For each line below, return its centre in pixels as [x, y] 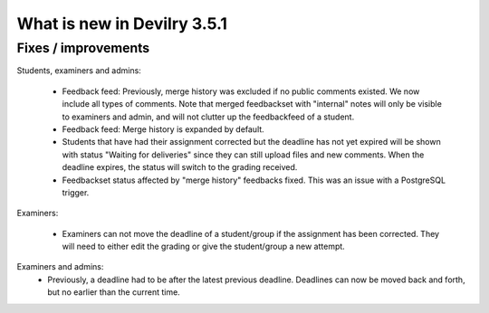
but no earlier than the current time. [114, 292]
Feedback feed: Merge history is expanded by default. [163, 129]
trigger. [76, 192]
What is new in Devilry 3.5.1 [122, 24]
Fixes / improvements [83, 48]
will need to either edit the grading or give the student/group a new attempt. [204, 247]
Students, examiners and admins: [79, 71]
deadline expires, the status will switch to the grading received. [180, 167]
